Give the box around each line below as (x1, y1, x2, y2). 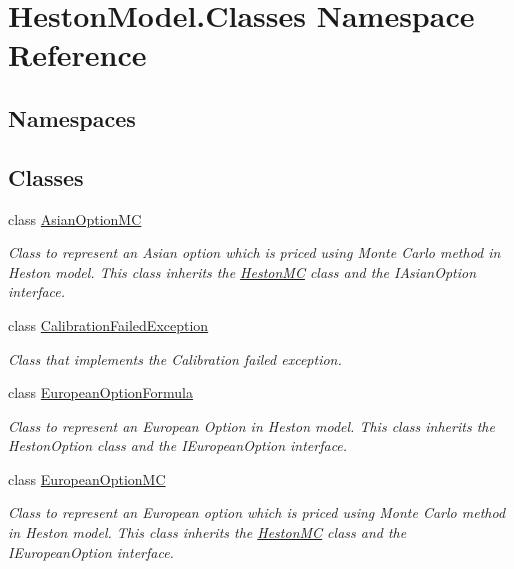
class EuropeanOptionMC (8, 468, 166, 489)
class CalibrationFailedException (8, 314, 209, 335)
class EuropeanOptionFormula (8, 382, 194, 403)
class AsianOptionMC (8, 208, 142, 229)
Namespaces (8, 102, 136, 133)
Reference (8, 34, 147, 75)
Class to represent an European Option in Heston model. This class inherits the (8, 415, 495, 436)
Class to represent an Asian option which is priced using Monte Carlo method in (8, 242, 501, 263)
